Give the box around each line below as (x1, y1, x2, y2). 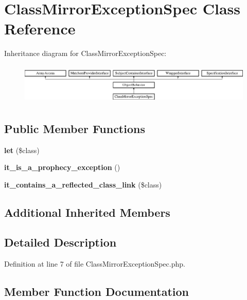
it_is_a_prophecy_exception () (4, 162, 120, 173)
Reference (4, 18, 76, 39)
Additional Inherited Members (4, 204, 170, 220)
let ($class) (4, 144, 40, 155)
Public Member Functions (4, 120, 145, 136)
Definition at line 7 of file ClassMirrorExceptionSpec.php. (4, 258, 185, 269)
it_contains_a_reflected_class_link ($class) (4, 179, 162, 190)
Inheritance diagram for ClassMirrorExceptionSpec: (4, 48, 167, 59)
